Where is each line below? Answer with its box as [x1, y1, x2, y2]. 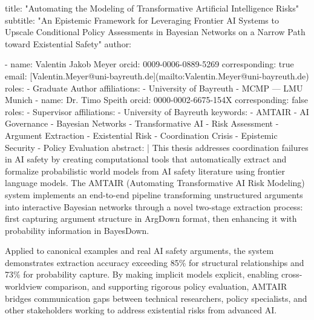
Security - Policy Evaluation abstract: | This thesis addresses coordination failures [5, 141, 309, 153]
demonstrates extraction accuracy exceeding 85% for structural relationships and [5, 256, 304, 268]
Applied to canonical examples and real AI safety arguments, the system [5, 244, 274, 257]
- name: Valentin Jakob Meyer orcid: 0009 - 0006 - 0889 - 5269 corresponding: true [5, 58, 294, 70]
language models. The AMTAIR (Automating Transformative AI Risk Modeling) [5, 176, 305, 189]
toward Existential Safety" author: [5, 37, 132, 50]
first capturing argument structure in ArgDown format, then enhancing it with [5, 212, 297, 225]
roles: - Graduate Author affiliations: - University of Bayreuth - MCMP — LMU [5, 81, 303, 94]
